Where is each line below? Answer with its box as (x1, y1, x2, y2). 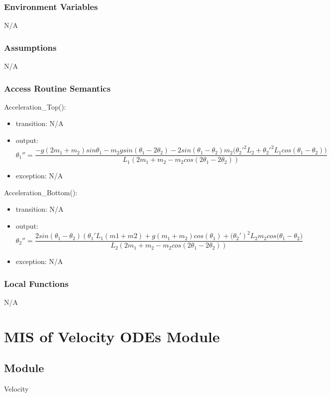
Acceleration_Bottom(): (4, 187, 78, 197)
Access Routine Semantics (4, 82, 111, 94)
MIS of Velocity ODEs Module (4, 326, 220, 346)
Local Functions (4, 277, 69, 289)
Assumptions (4, 41, 57, 53)
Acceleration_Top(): (4, 101, 66, 112)
